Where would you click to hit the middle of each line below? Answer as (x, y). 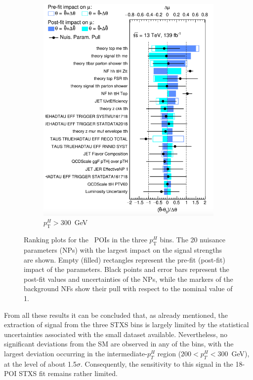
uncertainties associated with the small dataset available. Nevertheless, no (116, 334)
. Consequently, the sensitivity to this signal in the (157, 363)
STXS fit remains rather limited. (68, 373)
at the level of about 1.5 (40, 363)
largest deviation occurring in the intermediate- (76, 353)
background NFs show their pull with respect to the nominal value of (128, 288)
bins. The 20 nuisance (192, 240)
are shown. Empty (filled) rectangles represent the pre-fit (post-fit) (125, 259)
